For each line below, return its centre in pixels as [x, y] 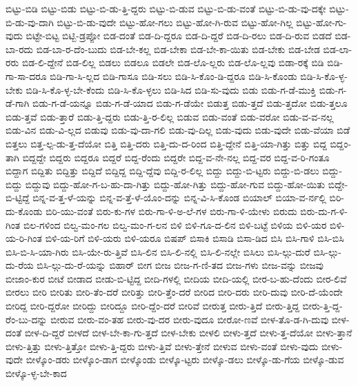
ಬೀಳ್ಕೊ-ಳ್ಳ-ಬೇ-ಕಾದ [36, 373]
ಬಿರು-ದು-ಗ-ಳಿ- [324, 211]
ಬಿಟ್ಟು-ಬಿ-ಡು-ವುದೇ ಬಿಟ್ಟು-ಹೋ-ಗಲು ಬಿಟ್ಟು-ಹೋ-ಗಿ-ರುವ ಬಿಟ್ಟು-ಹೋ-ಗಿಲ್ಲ [175, 22]
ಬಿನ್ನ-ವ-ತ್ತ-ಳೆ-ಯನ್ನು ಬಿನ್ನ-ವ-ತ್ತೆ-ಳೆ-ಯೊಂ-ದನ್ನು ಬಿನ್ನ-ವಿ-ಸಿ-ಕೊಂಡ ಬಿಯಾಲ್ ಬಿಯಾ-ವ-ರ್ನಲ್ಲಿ [179, 197]
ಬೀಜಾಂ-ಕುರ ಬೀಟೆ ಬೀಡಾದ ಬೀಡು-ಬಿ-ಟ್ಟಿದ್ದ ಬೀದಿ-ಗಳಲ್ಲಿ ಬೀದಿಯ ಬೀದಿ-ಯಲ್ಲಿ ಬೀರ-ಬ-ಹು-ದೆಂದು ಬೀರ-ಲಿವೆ [176, 278]
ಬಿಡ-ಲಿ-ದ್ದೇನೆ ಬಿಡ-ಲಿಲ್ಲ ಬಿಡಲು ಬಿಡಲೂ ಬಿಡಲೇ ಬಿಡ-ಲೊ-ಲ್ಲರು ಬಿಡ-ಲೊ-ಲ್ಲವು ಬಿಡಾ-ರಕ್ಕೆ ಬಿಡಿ [173, 62]
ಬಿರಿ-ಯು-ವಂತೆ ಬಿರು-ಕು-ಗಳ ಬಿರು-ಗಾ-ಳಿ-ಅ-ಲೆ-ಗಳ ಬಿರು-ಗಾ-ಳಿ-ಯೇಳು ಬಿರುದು [171, 211]
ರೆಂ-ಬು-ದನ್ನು [27, 319]
